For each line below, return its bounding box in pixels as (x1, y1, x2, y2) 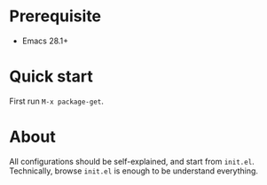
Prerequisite (9, 6, 102, 27)
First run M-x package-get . (9, 96, 105, 106)
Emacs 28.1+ (21, 35, 69, 46)
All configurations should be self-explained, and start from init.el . (9, 156, 255, 166)
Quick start (9, 66, 93, 87)
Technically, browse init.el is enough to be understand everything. (9, 166, 259, 176)
